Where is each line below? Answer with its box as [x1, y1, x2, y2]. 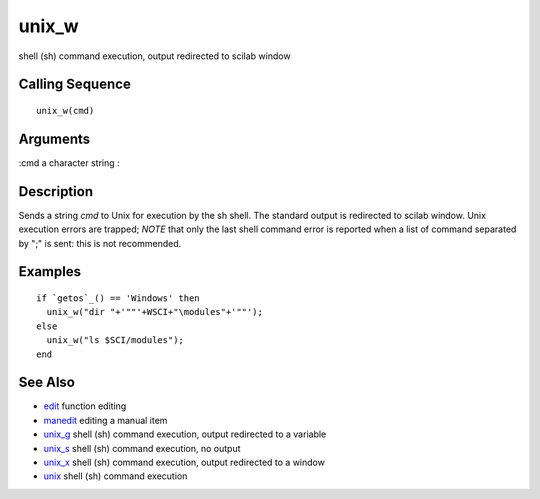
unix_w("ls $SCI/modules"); [46, 335, 185, 346]
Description [18, 183, 94, 200]
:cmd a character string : [18, 156, 120, 169]
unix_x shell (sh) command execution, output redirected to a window [43, 456, 325, 468]
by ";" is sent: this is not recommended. [18, 237, 182, 249]
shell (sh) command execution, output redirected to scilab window [18, 50, 291, 62]
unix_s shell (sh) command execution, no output [43, 442, 241, 454]
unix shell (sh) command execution [43, 470, 188, 482]
